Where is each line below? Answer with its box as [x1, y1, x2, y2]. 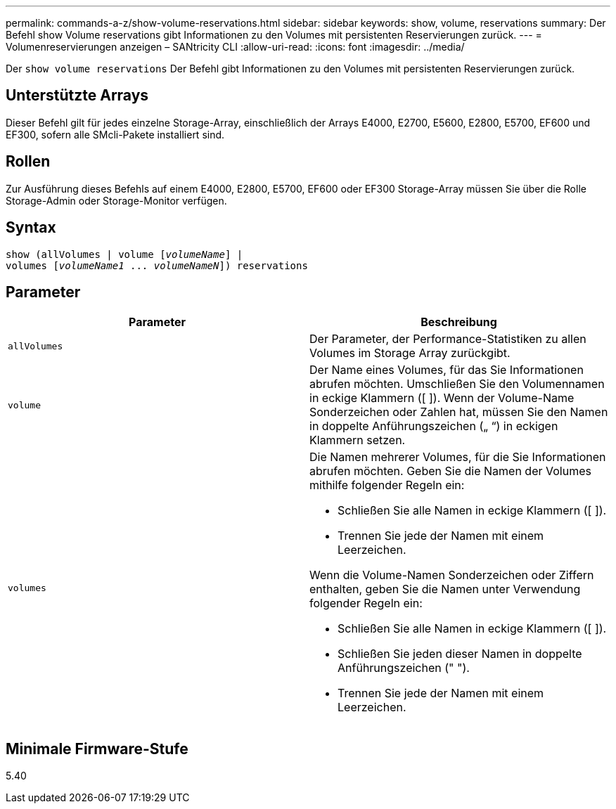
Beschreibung [421, 315, 497, 330]
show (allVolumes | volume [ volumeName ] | [6, 248, 243, 260]
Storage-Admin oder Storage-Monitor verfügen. [6, 194, 227, 207]
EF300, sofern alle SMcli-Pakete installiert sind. [6, 128, 225, 141]
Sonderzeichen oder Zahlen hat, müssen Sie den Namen [309, 405, 608, 420]
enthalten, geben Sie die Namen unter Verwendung [309, 582, 581, 597]
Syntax [6, 219, 56, 237]
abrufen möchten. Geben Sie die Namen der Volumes [309, 464, 591, 479]
